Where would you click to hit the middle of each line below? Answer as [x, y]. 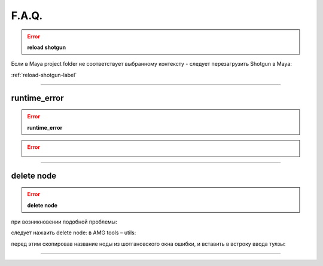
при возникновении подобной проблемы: [64, 222]
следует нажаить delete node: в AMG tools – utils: [74, 233]
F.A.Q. [27, 16]
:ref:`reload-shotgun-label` [44, 75]
